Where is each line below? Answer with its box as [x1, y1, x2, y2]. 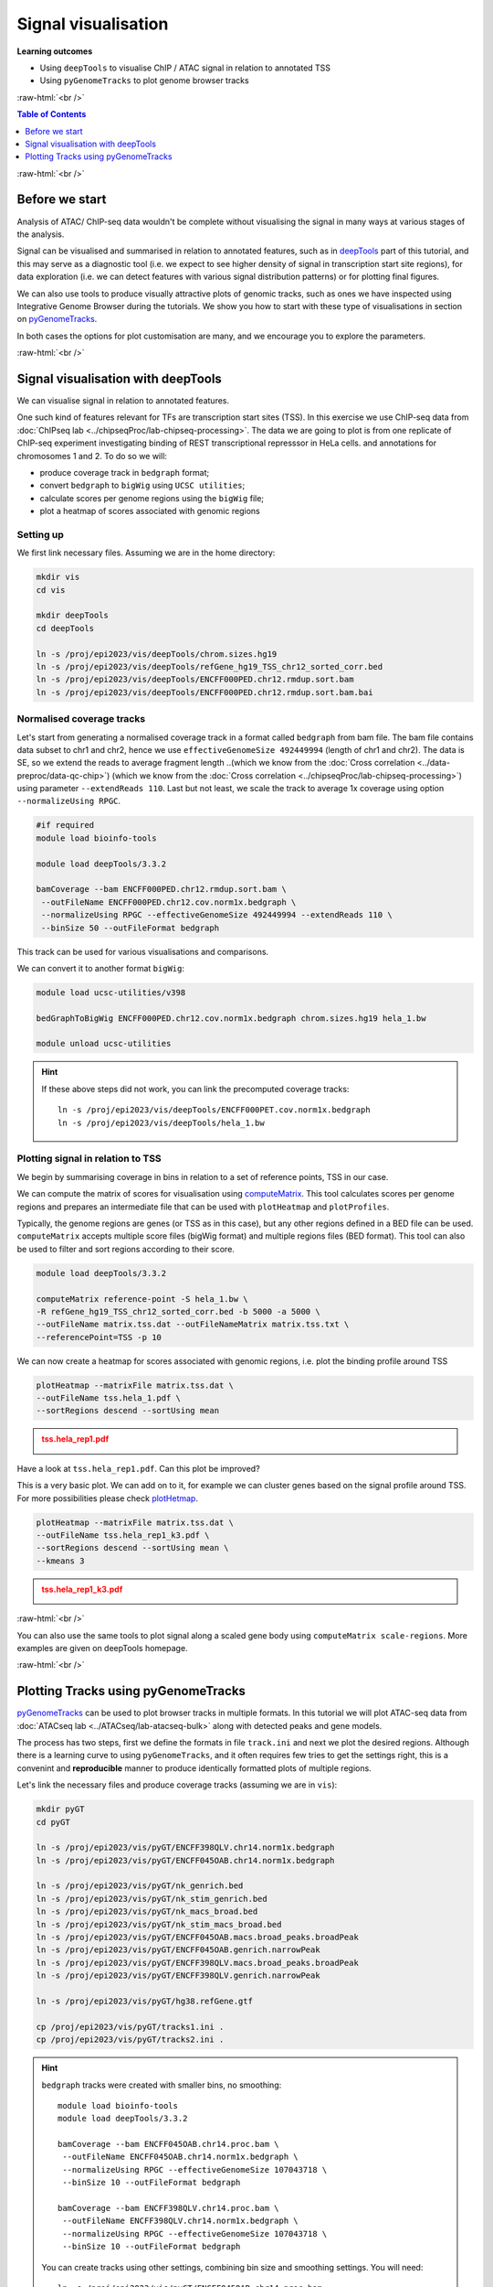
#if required [36, 820, 95, 831]
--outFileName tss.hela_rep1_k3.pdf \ [36, 1530, 210, 1541]
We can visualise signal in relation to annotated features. [16, 395, 230, 406]
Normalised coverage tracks [16, 713, 146, 725]
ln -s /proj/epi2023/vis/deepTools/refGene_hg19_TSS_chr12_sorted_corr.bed [36, 661, 383, 671]
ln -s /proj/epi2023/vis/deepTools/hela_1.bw [58, 1117, 265, 1128]
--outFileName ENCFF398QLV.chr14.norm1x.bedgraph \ [62, 2216, 299, 2227]
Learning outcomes [16, 46, 93, 57]
